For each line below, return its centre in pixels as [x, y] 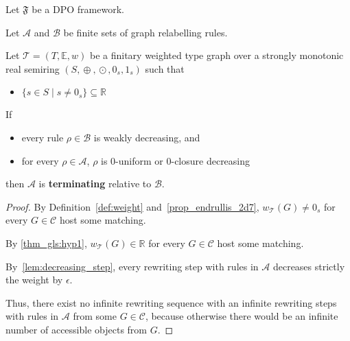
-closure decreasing [211, 160]
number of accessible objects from [77, 329]
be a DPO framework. [78, 9]
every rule [43, 137]
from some [95, 316]
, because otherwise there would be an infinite [242, 316]
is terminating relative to [95, 184]
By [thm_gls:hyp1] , [46, 243]
